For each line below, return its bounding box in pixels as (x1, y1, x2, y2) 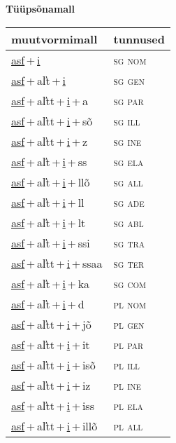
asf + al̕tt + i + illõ (11, 417, 98, 434)
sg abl (113, 214, 144, 231)
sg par (113, 92, 144, 109)
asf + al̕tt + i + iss (11, 397, 94, 414)
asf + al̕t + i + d (11, 295, 85, 312)
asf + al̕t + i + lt (11, 214, 86, 231)
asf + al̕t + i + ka (11, 275, 90, 292)
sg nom (113, 51, 147, 68)
